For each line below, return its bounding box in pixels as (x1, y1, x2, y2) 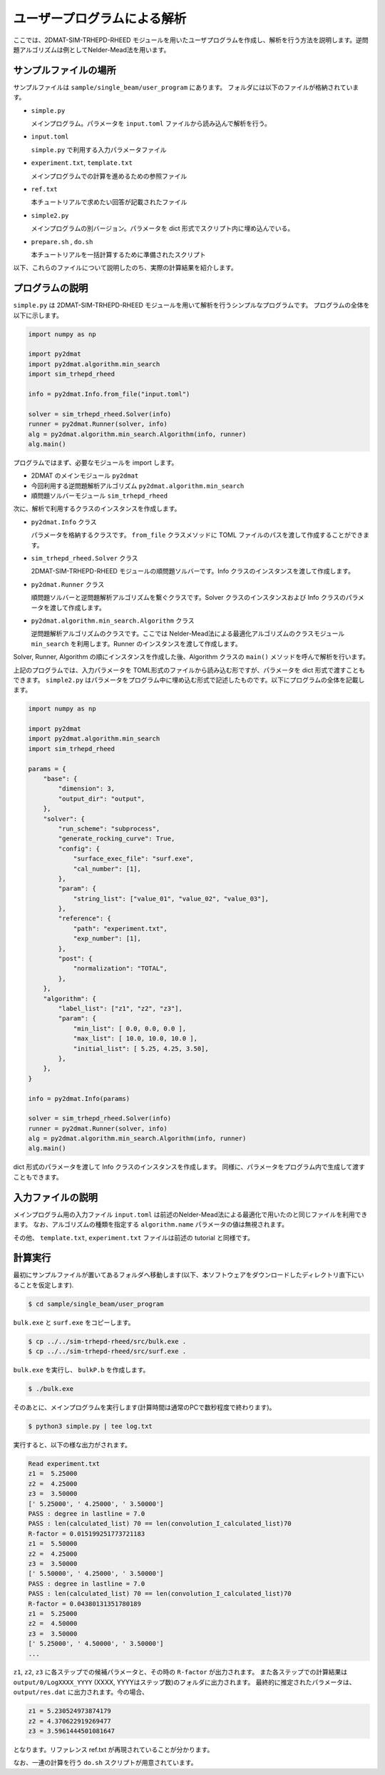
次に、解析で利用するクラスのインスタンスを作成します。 (13, 504, 181, 513)
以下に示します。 (13, 311, 63, 319)
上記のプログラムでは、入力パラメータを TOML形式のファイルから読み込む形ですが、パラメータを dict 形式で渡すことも (13, 665, 365, 674)
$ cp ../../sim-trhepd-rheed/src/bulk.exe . (28, 1337, 187, 1345)
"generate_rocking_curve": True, (58, 835, 175, 843)
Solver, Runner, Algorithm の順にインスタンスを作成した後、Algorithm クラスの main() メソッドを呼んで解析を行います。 (13, 653, 370, 661)
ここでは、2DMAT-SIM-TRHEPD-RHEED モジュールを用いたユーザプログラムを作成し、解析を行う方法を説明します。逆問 (13, 36, 369, 44)
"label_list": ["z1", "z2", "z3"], (58, 1005, 183, 1012)
